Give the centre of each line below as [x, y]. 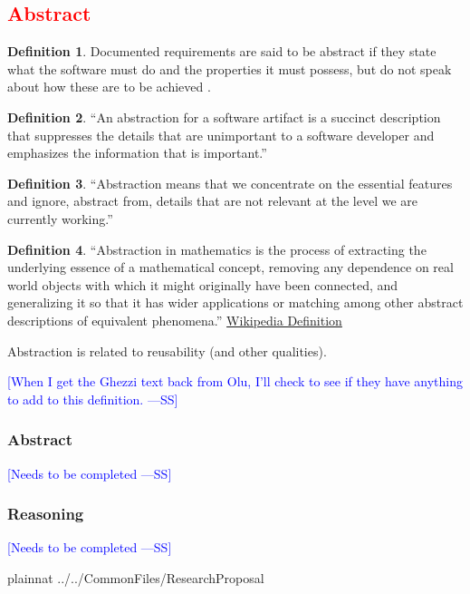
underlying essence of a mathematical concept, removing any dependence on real [230, 267]
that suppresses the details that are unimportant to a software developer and [221, 135]
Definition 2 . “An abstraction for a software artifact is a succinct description [224, 117]
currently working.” [60, 218]
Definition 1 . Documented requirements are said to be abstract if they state [222, 51]
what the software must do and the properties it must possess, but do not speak [230, 68]
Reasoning [46, 514]
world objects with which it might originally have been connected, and [203, 284]
